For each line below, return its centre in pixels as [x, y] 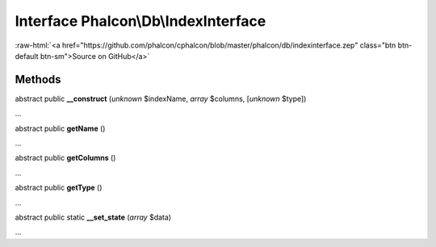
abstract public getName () [60, 128]
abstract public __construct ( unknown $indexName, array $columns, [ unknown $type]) [161, 98]
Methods [38, 80]
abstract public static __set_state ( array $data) [93, 217]
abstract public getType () [59, 188]
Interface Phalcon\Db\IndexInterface [140, 21]
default [27, 56]
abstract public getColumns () [65, 158]
